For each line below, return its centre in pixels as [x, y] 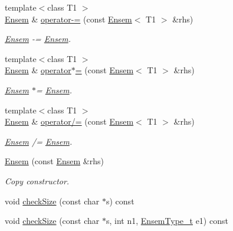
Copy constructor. [37, 180]
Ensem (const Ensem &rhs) [54, 161]
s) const [120, 201]
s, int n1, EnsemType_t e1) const [167, 221]
